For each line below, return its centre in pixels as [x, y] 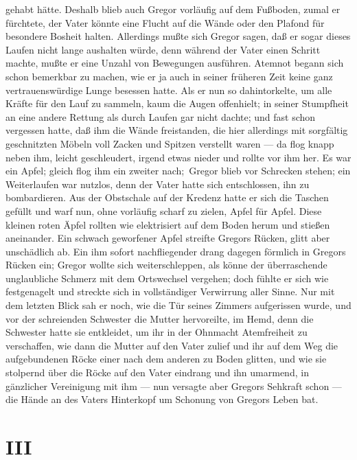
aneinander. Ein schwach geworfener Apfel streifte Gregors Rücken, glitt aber [168, 238]
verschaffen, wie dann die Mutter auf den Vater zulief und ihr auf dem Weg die [172, 345]
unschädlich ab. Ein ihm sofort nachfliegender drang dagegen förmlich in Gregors [176, 251]
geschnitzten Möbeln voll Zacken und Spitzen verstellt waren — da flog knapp [170, 143]
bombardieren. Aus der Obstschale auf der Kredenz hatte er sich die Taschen [167, 197]
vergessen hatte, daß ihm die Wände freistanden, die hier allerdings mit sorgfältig [177, 130]
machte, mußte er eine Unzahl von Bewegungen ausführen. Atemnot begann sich [175, 63]
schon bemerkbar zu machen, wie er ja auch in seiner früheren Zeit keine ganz [169, 76]
